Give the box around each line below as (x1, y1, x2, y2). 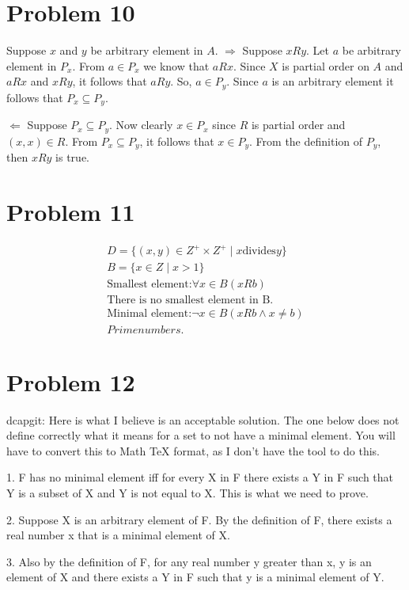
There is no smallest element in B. (107, 295, 274, 306)
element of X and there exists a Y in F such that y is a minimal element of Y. (6, 569, 384, 585)
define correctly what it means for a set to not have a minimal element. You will (6, 427, 396, 443)
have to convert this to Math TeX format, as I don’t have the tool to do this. (6, 442, 381, 459)
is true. (55, 149, 89, 166)
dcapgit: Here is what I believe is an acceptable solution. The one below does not (6, 411, 400, 428)
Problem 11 (6, 195, 135, 227)
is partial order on (282, 57, 369, 74)
